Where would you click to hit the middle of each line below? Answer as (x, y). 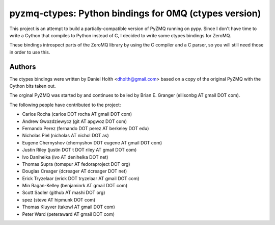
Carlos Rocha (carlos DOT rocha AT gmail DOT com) (77, 114)
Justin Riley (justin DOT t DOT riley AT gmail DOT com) (79, 150)
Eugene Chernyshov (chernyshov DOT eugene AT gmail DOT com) (92, 142)
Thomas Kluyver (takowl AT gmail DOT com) (68, 207)
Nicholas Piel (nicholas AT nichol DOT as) (65, 136)
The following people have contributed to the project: (65, 105)
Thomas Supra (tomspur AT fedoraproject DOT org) (76, 164)
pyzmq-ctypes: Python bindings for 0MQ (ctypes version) (135, 13)
